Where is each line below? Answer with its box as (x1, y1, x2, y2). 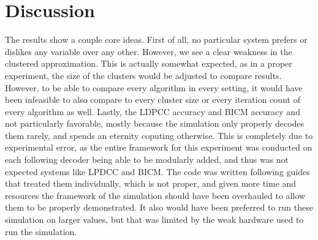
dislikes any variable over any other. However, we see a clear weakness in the (5, 45, 292, 58)
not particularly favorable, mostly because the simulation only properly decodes (5, 117, 305, 130)
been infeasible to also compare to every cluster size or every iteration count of (5, 93, 300, 106)
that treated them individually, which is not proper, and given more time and (5, 177, 297, 190)
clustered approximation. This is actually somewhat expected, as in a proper (5, 57, 292, 70)
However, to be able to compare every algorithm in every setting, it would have (5, 81, 303, 94)
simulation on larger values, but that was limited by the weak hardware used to (5, 213, 304, 226)
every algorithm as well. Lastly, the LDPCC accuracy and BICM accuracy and (5, 105, 300, 118)
